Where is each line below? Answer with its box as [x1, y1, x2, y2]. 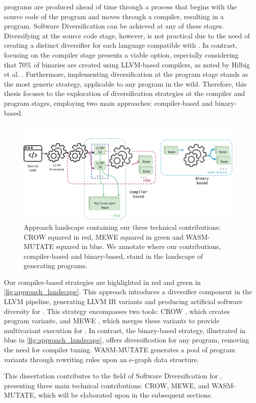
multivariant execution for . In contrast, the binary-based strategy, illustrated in [4, 325, 246, 335]
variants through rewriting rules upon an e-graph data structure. [4, 354, 199, 364]
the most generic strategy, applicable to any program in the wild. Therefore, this [4, 78, 247, 89]
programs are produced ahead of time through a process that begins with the [4, 1, 237, 11]
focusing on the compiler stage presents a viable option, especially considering [4, 49, 239, 60]
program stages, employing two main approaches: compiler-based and [4, 97, 213, 108]
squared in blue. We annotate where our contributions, [56, 241, 221, 251]
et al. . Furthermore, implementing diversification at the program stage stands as [4, 69, 248, 79]
